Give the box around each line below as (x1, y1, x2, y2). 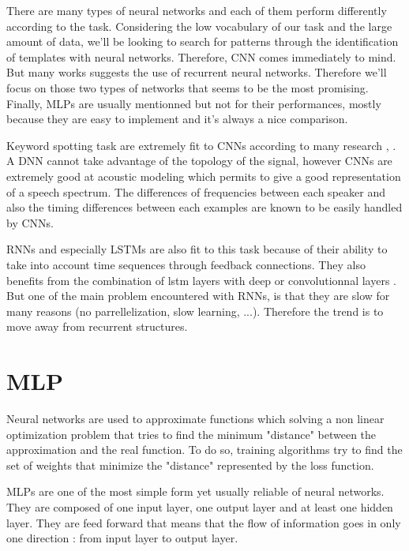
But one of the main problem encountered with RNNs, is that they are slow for (6, 287, 390, 304)
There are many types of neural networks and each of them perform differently (6, 2, 387, 18)
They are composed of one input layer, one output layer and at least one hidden (6, 498, 393, 515)
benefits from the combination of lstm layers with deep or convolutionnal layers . (6, 272, 396, 288)
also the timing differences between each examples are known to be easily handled (6, 199, 403, 216)
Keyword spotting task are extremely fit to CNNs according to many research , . (6, 137, 396, 153)
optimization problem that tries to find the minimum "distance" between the (6, 425, 377, 442)
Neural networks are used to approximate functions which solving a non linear (6, 410, 385, 426)
